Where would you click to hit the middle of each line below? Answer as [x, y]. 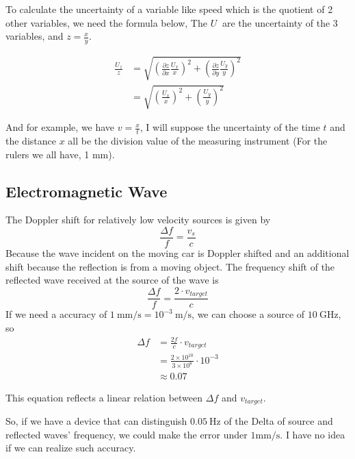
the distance [31, 140]
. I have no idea [313, 434]
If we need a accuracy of [56, 314]
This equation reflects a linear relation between [104, 397]
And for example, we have [60, 127]
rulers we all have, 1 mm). [60, 154]
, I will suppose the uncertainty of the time [230, 127]
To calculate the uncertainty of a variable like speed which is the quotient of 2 [169, 9]
